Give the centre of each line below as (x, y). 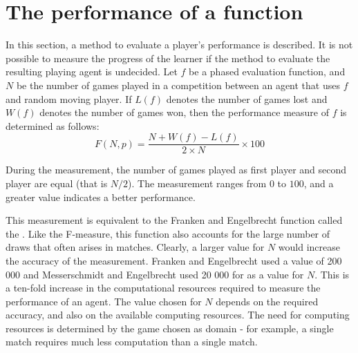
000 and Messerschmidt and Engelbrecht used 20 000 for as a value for (155, 274)
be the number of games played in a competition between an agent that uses (178, 85)
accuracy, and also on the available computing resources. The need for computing (178, 315)
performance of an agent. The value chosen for (104, 301)
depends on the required (267, 301)
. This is (332, 274)
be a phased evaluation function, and (267, 71)
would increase (309, 247)
